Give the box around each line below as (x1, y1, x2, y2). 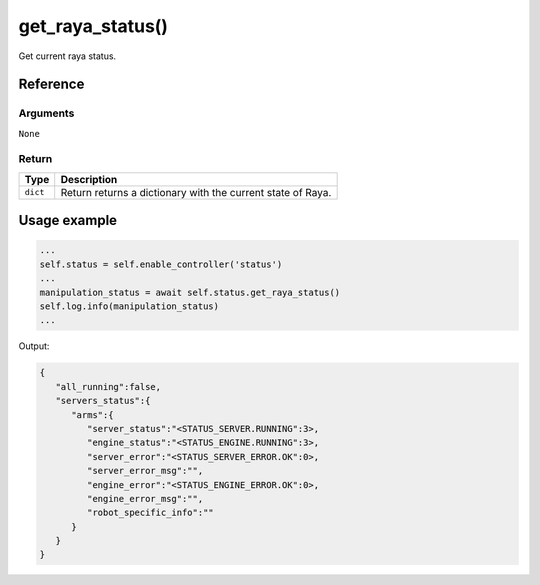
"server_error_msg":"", (86, 465, 204, 477)
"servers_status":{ (55, 395, 151, 407)
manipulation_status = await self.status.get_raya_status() (39, 286, 341, 298)
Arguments (18, 106, 75, 120)
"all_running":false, (55, 381, 162, 392)
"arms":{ (71, 409, 114, 420)
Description (60, 172, 118, 186)
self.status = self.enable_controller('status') (39, 258, 283, 270)
